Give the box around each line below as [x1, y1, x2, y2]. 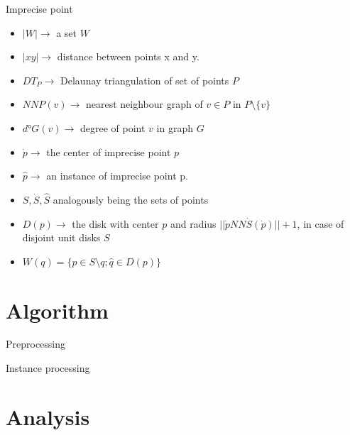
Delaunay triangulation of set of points [60, 72, 229, 87]
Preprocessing [6, 336, 66, 351]
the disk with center [72, 216, 159, 231]
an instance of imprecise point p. [46, 168, 188, 183]
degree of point [80, 120, 146, 135]
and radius [170, 216, 217, 231]
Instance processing [6, 360, 90, 375]
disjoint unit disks [22, 230, 101, 245]
